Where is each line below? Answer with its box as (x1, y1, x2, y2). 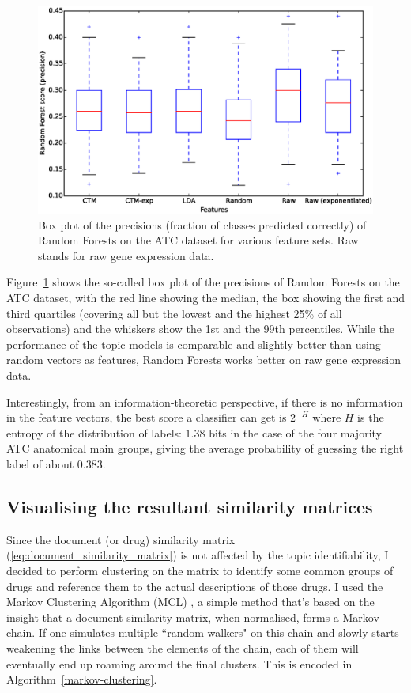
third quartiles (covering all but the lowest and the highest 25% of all (6, 305, 342, 321)
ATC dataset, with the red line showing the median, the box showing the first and (6, 290, 405, 306)
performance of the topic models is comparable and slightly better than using (6, 335, 381, 352)
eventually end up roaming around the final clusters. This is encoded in (6, 655, 353, 672)
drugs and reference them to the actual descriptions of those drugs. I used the (6, 577, 383, 594)
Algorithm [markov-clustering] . (6, 671, 157, 687)
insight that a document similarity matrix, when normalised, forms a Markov (6, 608, 379, 625)
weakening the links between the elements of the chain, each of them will (6, 639, 359, 656)
